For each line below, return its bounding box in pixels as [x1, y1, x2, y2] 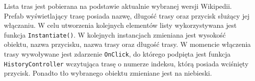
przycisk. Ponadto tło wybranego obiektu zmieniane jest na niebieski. [4, 68, 212, 78]
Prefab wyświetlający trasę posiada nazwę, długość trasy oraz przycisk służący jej [4, 10, 250, 20]
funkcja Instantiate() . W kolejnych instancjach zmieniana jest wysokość [4, 29, 226, 40]
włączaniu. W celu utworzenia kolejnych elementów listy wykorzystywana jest [4, 20, 237, 30]
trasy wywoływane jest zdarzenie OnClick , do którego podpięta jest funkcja [4, 49, 230, 59]
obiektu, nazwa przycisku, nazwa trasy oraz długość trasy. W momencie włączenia [4, 39, 251, 49]
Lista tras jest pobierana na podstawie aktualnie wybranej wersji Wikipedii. [4, 1, 232, 11]
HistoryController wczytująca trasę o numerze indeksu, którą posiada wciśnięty [4, 58, 249, 68]
